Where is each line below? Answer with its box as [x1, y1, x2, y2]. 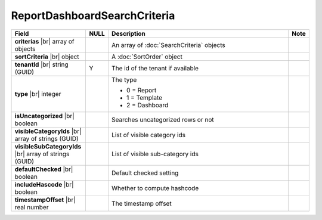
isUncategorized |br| [14, 111, 75, 120]
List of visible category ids [111, 131, 186, 139]
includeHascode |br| [14, 180, 74, 188]
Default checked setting [111, 169, 179, 177]
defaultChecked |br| [14, 165, 73, 173]
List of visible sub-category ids [111, 150, 199, 158]
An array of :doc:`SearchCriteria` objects [111, 41, 226, 49]
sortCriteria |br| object [14, 52, 80, 61]
